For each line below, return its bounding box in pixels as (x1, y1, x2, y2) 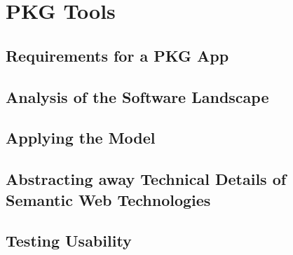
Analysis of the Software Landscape (6, 85, 269, 107)
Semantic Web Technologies (6, 188, 211, 210)
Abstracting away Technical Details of (6, 168, 287, 190)
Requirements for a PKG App (6, 44, 229, 66)
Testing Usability (6, 230, 132, 251)
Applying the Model (6, 127, 156, 149)
